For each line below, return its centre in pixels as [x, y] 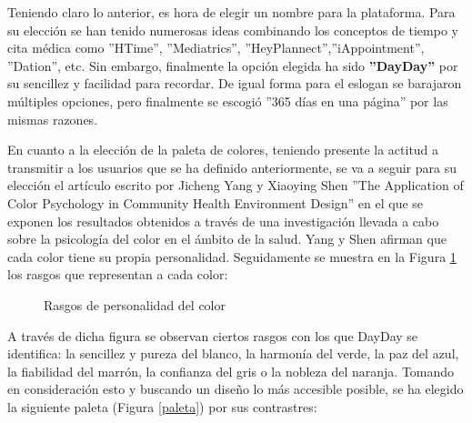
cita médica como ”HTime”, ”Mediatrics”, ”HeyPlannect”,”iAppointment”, [216, 48]
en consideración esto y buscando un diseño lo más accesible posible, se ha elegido [236, 389]
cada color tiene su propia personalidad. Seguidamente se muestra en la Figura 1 [232, 256]
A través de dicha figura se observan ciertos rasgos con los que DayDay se [213, 335]
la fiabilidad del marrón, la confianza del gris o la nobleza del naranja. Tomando [231, 371]
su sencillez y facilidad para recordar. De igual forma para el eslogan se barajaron [235, 83]
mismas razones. [53, 119]
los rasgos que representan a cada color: [118, 274]
